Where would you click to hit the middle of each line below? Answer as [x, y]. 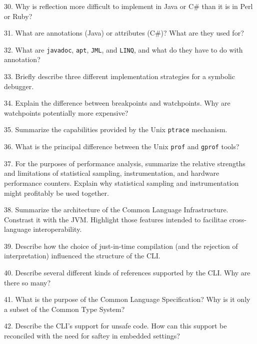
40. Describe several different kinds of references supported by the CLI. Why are [127, 273]
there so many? [27, 282]
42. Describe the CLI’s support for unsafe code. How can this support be [115, 326]
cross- [238, 219]
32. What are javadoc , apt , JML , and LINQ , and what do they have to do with [123, 49]
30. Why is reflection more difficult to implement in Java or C [99, 6]
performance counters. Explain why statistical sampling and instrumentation [121, 183]
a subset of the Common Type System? [64, 309]
